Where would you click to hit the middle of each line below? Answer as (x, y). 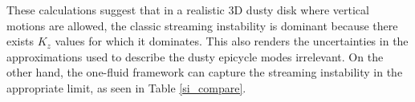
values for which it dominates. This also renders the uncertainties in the (232, 41)
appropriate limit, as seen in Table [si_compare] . (126, 87)
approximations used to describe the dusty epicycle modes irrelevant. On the (195, 56)
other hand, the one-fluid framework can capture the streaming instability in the (205, 72)
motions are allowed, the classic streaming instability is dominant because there (202, 25)
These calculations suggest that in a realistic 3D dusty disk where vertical (188, 10)
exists (20, 41)
